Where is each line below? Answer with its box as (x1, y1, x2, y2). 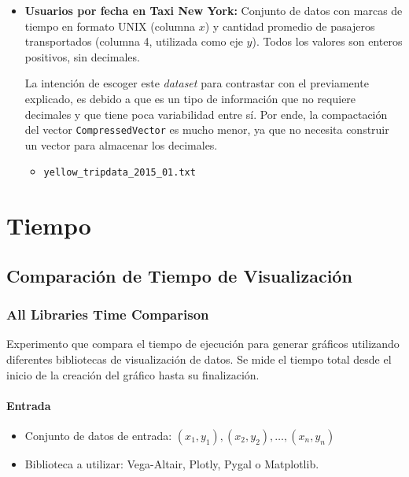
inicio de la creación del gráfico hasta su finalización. (6, 366, 260, 383)
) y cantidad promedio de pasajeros (204, 17, 375, 34)
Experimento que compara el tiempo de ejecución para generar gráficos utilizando (6, 335, 400, 352)
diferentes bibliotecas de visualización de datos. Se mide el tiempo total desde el (6, 351, 392, 368)
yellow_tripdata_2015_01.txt (43, 167, 196, 179)
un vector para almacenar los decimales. (24, 136, 218, 153)
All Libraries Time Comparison (6, 305, 209, 324)
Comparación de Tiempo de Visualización (6, 263, 352, 287)
